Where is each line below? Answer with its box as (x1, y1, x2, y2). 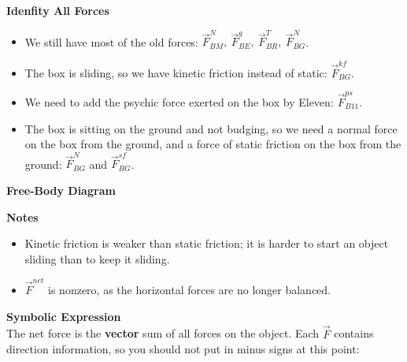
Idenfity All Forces (6, 2, 109, 18)
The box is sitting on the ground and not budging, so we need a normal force (24, 120, 398, 136)
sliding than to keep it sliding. (24, 250, 170, 267)
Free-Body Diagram (6, 182, 116, 199)
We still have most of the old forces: (24, 33, 198, 50)
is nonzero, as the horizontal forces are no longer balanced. (48, 282, 331, 298)
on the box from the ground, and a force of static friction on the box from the (24, 136, 401, 152)
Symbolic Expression (6, 308, 121, 324)
